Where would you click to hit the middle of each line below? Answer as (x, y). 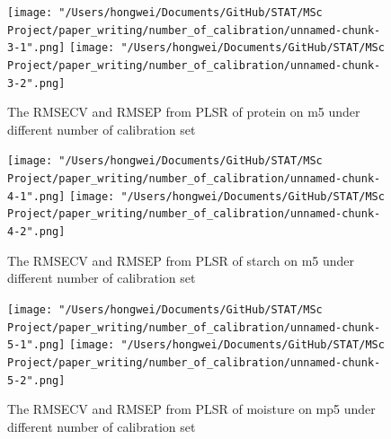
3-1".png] (36, 48)
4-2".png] (36, 232)
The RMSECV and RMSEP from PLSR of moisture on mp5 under (191, 409)
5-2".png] (36, 380)
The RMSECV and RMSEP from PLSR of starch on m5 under (181, 260)
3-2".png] (36, 83)
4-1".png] (36, 196)
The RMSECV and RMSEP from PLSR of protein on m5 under (184, 112)
